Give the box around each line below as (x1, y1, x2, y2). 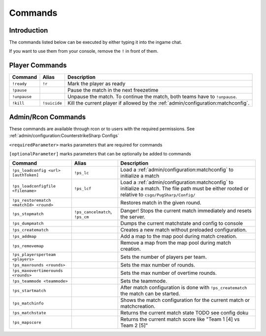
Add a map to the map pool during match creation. (120, 233, 237, 240)
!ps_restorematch (12, 198, 51, 203)
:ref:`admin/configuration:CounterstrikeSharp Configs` (9, 133, 119, 139)
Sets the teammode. (120, 278, 167, 285)
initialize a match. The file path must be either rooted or (120, 185, 249, 192)
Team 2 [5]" (120, 322, 148, 329)
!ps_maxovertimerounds (12, 268, 64, 273)
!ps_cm (74, 214, 89, 220)
